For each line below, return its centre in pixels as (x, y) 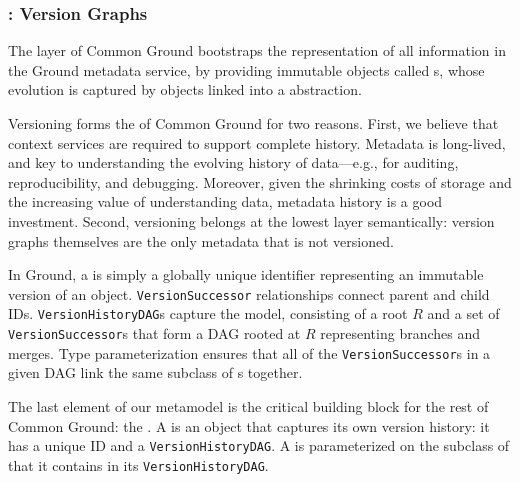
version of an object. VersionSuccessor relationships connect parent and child (249, 293)
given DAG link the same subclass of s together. (155, 372)
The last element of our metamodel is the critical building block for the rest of (248, 405)
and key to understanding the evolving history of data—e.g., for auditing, (233, 162)
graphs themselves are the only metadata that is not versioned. (201, 240)
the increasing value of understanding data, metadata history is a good (225, 201)
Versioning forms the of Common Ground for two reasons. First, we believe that (253, 123)
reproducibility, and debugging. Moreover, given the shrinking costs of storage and (260, 181)
